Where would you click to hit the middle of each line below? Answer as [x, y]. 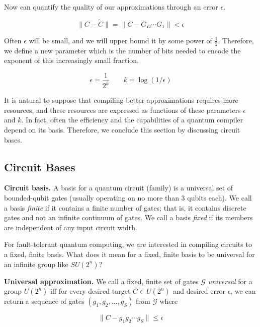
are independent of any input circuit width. [71, 227]
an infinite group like [36, 264]
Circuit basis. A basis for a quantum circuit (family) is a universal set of [119, 188]
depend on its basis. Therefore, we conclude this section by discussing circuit [122, 130]
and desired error [199, 291]
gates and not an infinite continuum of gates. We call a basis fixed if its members [128, 217]
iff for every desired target [91, 291]
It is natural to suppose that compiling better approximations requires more [121, 100]
